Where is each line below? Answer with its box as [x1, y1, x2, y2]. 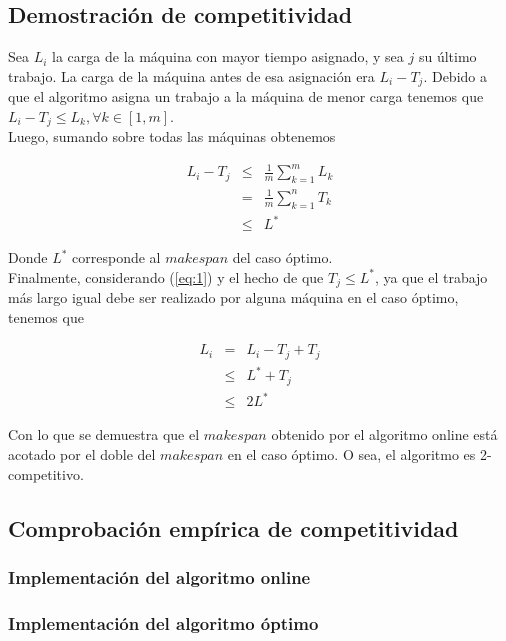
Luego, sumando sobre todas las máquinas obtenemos [8, 126, 336, 147]
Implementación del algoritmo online [8, 564, 311, 589]
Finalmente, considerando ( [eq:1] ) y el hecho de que [8, 266, 324, 287]
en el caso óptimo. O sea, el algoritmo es [227, 443, 476, 464]
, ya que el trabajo [374, 266, 488, 287]
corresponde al [72, 247, 161, 268]
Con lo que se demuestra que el [8, 424, 200, 445]
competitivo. [8, 463, 84, 484]
